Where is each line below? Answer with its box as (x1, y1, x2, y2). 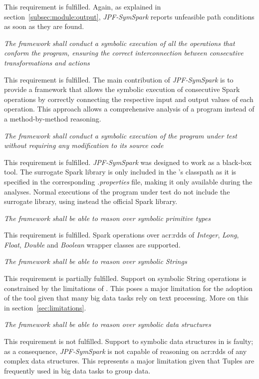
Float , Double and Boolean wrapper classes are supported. (4, 239, 181, 249)
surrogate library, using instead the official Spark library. (4, 196, 178, 206)
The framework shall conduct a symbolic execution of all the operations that (4, 37, 235, 48)
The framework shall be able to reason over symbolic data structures (4, 319, 211, 329)
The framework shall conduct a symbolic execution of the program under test (4, 130, 237, 140)
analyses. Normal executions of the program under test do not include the (4, 186, 230, 196)
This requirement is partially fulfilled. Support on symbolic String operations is (4, 273, 247, 283)
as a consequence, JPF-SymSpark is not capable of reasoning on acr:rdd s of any (4, 345, 247, 356)
